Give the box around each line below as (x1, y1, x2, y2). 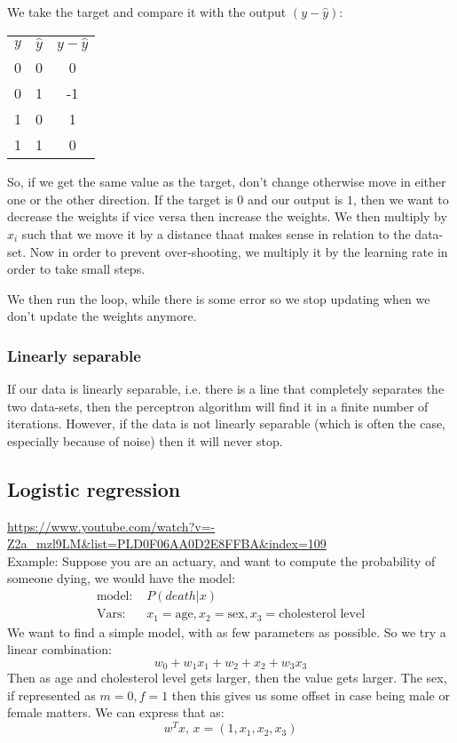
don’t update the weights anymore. (7, 307, 197, 325)
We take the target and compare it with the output (7, 3, 287, 20)
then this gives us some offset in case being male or (171, 685, 450, 704)
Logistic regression (7, 475, 181, 502)
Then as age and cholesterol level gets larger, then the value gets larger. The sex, (7, 668, 447, 687)
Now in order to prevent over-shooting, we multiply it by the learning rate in (29, 242, 448, 260)
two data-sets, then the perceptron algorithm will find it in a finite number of (7, 396, 429, 415)
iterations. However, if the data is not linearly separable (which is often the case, (7, 414, 446, 433)
